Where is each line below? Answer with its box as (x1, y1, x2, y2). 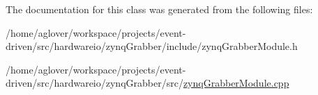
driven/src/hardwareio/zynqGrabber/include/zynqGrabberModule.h (6, 39, 298, 53)
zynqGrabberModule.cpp (183, 76, 289, 90)
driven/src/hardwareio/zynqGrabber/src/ (6, 76, 183, 90)
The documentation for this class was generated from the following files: (6, 2, 313, 16)
